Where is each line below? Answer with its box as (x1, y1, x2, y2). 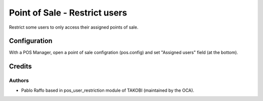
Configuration (9, 37, 53, 45)
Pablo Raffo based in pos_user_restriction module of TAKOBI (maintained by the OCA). (21, 87, 194, 93)
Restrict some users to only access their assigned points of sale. (9, 24, 139, 30)
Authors (9, 77, 29, 84)
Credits (9, 62, 32, 70)
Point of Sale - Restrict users (9, 7, 128, 18)
